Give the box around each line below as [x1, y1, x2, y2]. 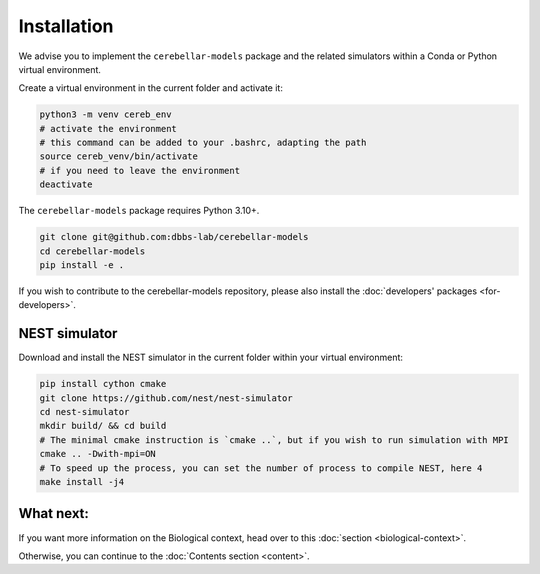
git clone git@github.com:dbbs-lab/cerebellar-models [39, 231, 309, 243]
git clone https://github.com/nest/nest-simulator [39, 392, 294, 404]
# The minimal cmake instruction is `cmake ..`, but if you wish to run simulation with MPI [39, 434, 509, 445]
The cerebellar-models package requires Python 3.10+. [18, 205, 260, 217]
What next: [18, 505, 90, 522]
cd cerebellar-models [39, 245, 146, 257]
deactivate [39, 179, 93, 190]
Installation [18, 15, 114, 37]
